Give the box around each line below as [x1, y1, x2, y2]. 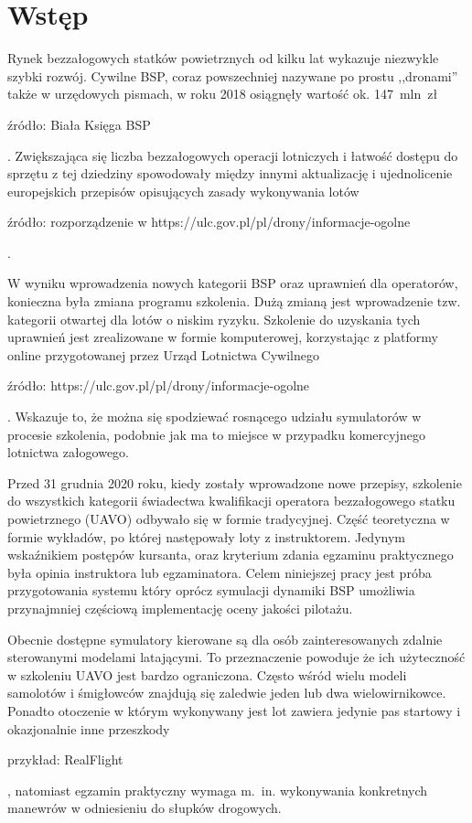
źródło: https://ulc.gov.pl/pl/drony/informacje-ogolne [7, 376, 310, 395]
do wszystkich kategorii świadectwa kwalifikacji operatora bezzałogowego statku [7, 491, 456, 510]
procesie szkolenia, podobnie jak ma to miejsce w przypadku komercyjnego [7, 424, 425, 444]
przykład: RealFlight [7, 750, 123, 769]
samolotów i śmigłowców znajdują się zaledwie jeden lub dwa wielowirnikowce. [7, 683, 446, 702]
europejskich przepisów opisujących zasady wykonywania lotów [7, 181, 359, 200]
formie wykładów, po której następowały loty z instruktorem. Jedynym [7, 527, 405, 546]
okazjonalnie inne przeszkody [7, 719, 170, 738]
